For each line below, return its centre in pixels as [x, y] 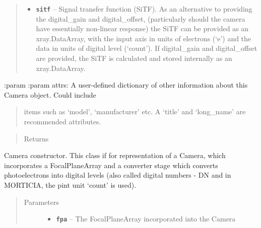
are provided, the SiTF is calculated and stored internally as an [134, 58]
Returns [36, 138]
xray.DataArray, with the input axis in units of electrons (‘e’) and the [144, 38]
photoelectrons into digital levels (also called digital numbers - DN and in [118, 175]
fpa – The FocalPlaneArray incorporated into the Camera [146, 219]
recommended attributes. [62, 121]
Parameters [41, 202]
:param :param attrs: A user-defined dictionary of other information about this [126, 85]
